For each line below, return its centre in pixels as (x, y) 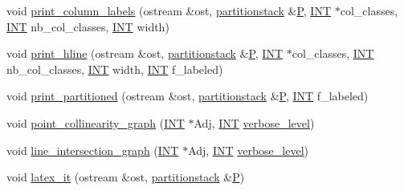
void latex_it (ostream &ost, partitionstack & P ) (126, 177)
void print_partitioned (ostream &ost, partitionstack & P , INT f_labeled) (188, 96)
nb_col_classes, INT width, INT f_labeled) (115, 69)
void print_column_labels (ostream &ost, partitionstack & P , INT (169, 10)
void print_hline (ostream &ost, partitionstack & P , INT (145, 53)
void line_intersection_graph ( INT (93, 150)
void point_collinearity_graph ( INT (96, 122)
